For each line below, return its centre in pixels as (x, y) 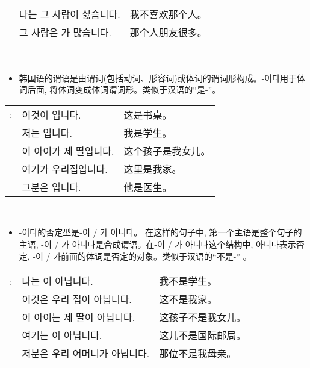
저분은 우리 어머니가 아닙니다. (86, 354)
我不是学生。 (188, 281)
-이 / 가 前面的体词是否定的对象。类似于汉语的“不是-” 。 (142, 256)
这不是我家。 (188, 299)
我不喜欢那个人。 (168, 14)
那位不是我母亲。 (198, 354)
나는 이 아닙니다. (57, 281)
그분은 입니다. (51, 187)
